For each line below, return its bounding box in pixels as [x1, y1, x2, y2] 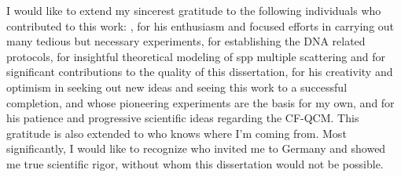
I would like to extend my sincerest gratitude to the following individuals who [6, 2, 381, 18]
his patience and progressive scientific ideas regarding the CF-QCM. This [6, 110, 359, 126]
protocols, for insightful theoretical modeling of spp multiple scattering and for [6, 48, 386, 64]
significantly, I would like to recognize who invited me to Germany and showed [6, 140, 386, 157]
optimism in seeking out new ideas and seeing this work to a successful [6, 78, 348, 95]
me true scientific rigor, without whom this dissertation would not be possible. [6, 155, 384, 172]
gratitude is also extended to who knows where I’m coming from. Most [6, 125, 347, 141]
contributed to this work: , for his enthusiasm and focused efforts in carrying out [6, 17, 395, 34]
